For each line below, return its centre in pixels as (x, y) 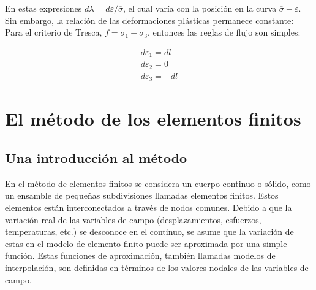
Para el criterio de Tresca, (54, 32)
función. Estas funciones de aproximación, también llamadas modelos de (140, 255)
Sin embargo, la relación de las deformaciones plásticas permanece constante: (149, 20)
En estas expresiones (43, 8)
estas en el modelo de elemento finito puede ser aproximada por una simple (146, 243)
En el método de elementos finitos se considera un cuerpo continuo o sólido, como (158, 183)
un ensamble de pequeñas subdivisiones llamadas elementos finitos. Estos (142, 195)
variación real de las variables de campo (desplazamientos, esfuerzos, (133, 219)
